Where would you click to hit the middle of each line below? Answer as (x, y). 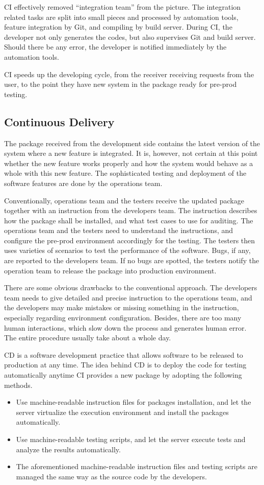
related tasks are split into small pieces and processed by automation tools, (121, 17)
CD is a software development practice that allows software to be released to (124, 354)
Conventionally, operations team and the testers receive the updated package (124, 200)
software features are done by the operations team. (83, 183)
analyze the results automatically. (68, 449)
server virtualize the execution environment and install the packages (122, 412)
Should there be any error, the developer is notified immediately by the (115, 47)
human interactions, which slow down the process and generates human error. (125, 327)
